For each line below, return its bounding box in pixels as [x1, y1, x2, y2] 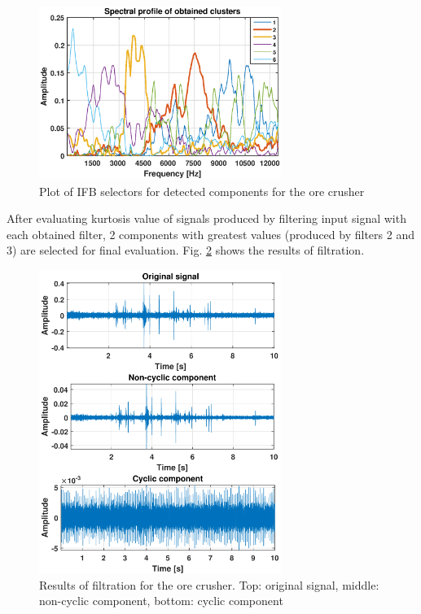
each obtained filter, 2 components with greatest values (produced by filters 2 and [7, 225, 414, 242]
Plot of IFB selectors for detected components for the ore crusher [39, 182, 365, 199]
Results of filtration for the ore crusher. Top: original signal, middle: [39, 576, 379, 593]
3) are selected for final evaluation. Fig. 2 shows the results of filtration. [7, 242, 365, 259]
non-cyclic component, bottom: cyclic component [39, 592, 283, 609]
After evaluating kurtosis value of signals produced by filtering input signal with [7, 210, 406, 227]
